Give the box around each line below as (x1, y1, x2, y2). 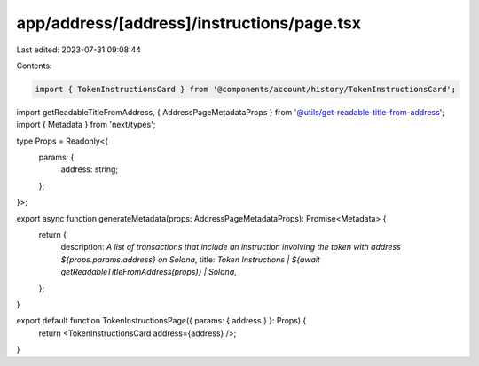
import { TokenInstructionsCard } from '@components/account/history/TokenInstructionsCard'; (35, 84, 457, 94)
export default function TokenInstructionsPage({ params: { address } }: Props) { (16, 315, 307, 326)
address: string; (60, 164, 119, 175)
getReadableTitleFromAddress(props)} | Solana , (60, 267, 237, 277)
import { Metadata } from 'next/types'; (16, 120, 156, 130)
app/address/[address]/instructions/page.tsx (16, 13, 362, 33)
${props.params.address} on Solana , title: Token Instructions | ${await (60, 253, 321, 265)
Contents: (16, 60, 52, 71)
